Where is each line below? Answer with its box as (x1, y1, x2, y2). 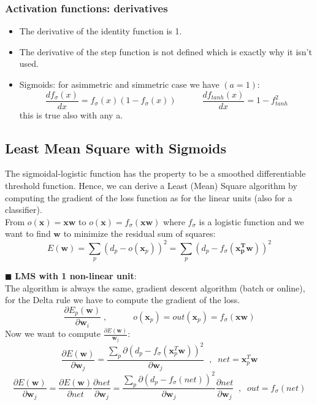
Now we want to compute (5, 327, 101, 339)
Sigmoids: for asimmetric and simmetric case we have (19, 78, 220, 90)
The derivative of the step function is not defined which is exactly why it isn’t (19, 45, 312, 58)
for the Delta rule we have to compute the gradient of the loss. (5, 293, 240, 306)
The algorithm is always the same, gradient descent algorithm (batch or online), (5, 281, 305, 294)
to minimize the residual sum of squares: (63, 227, 216, 240)
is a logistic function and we (199, 215, 304, 228)
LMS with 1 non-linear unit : (15, 269, 137, 282)
